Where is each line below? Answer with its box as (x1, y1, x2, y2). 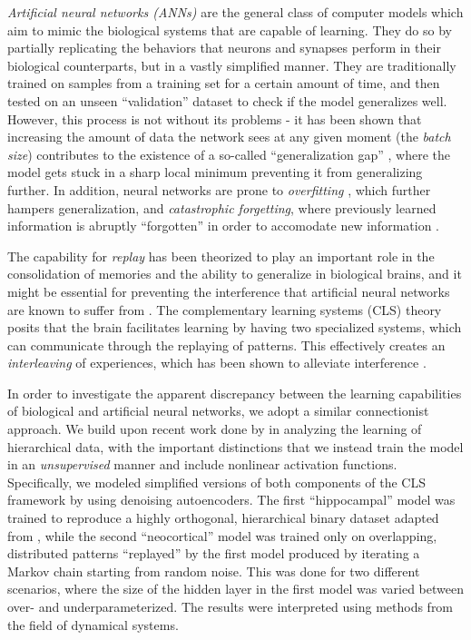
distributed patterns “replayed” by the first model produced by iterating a (7, 544, 420, 563)
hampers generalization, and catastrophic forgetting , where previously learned (7, 198, 437, 217)
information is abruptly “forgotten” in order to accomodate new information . (7, 216, 439, 235)
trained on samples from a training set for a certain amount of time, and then (7, 74, 440, 93)
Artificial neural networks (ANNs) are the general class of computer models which (7, 3, 464, 21)
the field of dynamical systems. (7, 615, 179, 634)
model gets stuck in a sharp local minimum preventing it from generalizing (7, 162, 423, 182)
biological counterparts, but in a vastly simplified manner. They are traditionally (7, 55, 456, 74)
